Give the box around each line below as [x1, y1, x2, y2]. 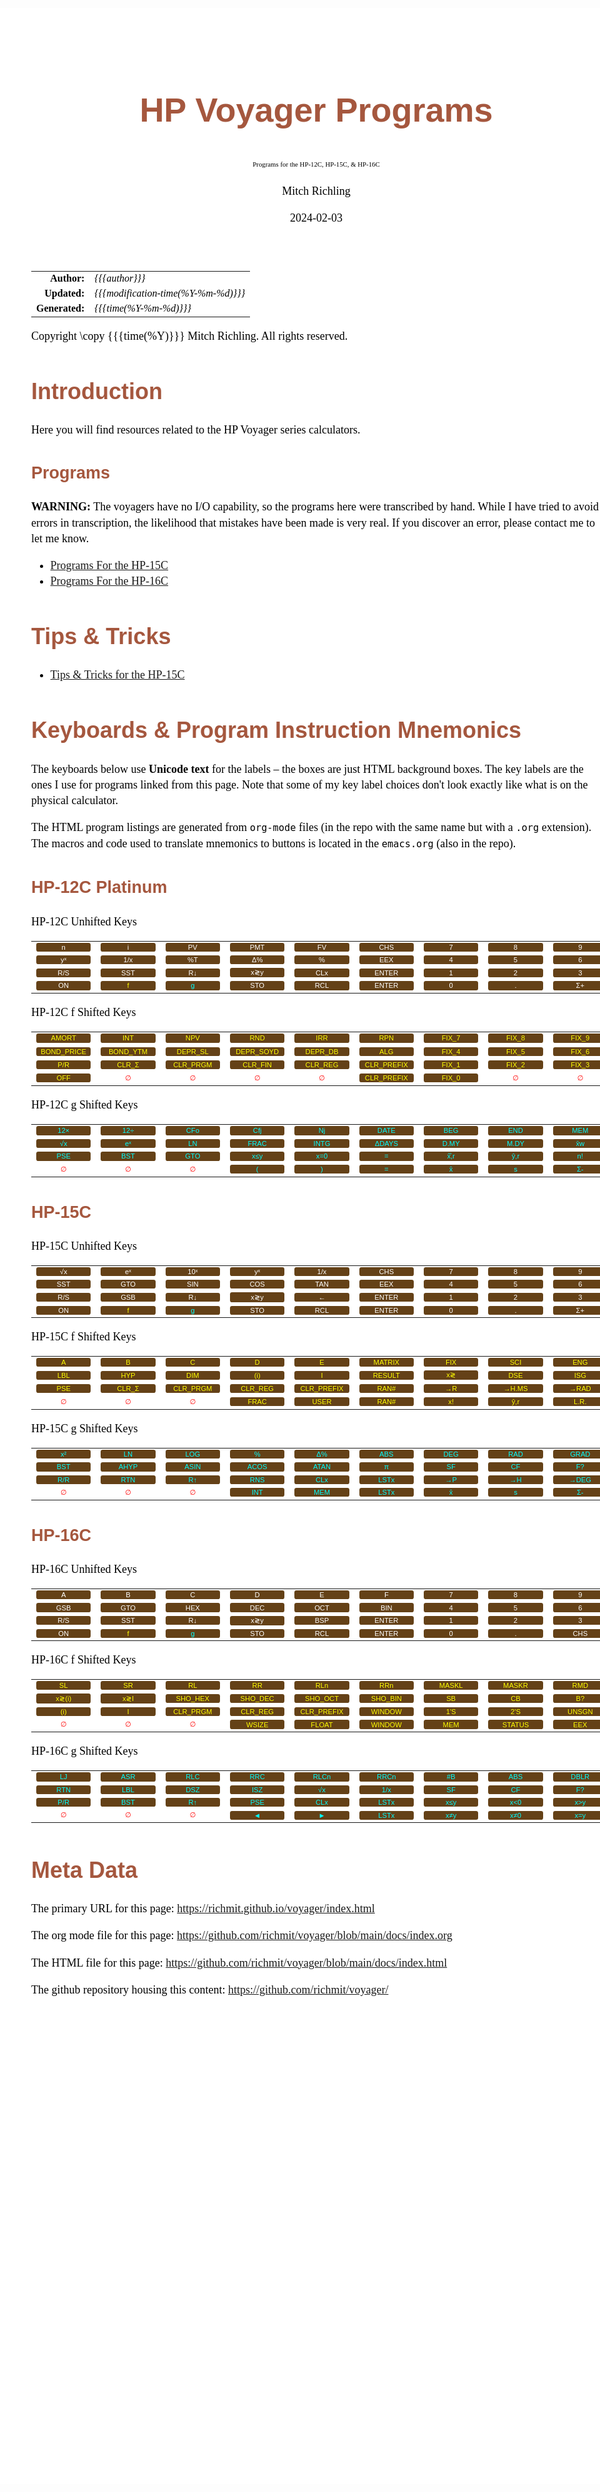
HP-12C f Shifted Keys [31, 1005, 137, 1019]
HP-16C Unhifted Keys [31, 1562, 137, 1576]
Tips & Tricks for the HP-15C [50, 668, 185, 682]
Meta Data [31, 1856, 139, 1883]
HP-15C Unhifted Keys [31, 1239, 137, 1253]
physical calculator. [31, 793, 119, 807]
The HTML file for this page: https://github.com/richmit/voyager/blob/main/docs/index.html [31, 1956, 448, 1970]
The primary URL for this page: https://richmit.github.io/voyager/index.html [31, 1902, 375, 1916]
